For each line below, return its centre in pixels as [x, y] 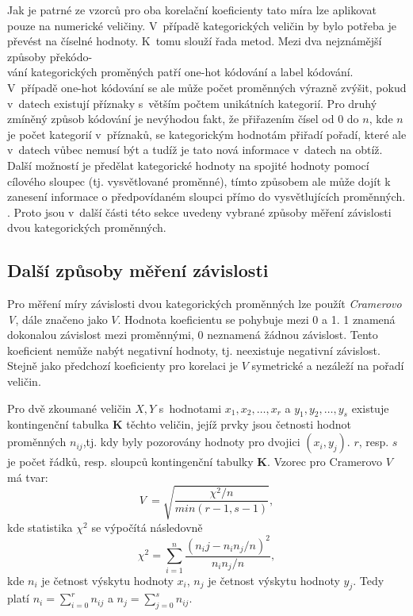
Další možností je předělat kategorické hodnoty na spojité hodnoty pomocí [188, 165]
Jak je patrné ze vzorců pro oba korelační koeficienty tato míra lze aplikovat [192, 10]
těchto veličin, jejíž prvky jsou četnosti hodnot [239, 424]
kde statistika [40, 527]
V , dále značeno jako [57, 319]
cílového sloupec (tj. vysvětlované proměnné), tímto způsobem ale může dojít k [199, 181]
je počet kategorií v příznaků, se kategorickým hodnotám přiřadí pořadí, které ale [207, 134]
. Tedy [369, 580]
